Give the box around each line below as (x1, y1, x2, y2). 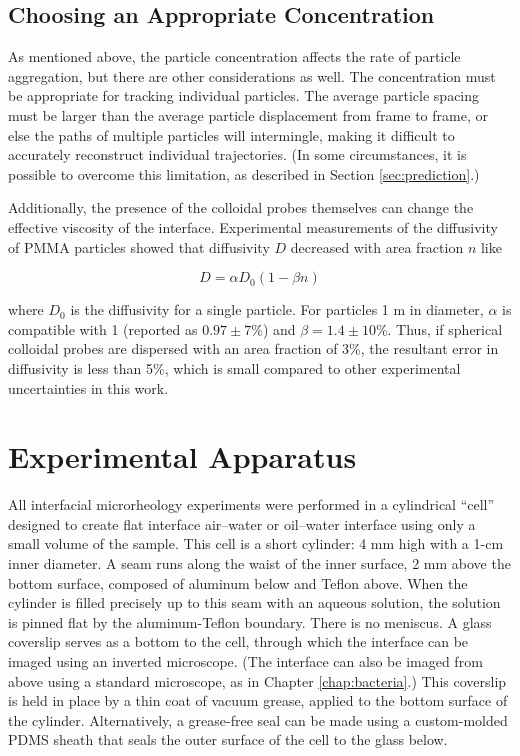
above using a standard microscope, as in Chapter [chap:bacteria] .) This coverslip (8, 670, 507, 691)
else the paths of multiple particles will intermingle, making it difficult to (8, 124, 455, 145)
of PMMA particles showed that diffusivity (8, 236, 270, 257)
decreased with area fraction (290, 236, 464, 257)
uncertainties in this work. (8, 377, 169, 398)
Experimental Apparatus (8, 436, 357, 477)
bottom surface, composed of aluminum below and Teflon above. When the (8, 572, 468, 593)
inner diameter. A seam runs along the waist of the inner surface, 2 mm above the (8, 553, 511, 574)
